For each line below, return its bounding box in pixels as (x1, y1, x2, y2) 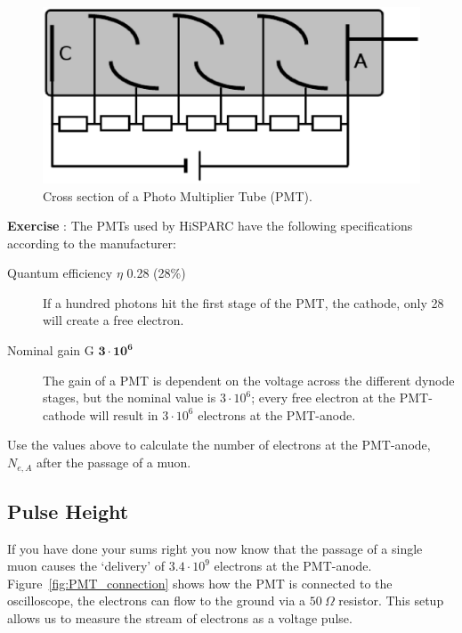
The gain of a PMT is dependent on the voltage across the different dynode (43, 370, 455, 389)
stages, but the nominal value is (43, 388, 216, 407)
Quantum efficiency (7, 264, 113, 282)
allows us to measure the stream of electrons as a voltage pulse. (7, 609, 353, 628)
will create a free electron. (43, 311, 184, 329)
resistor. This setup (338, 591, 444, 610)
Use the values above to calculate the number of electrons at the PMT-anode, (7, 435, 431, 454)
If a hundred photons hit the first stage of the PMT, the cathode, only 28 (43, 293, 444, 312)
